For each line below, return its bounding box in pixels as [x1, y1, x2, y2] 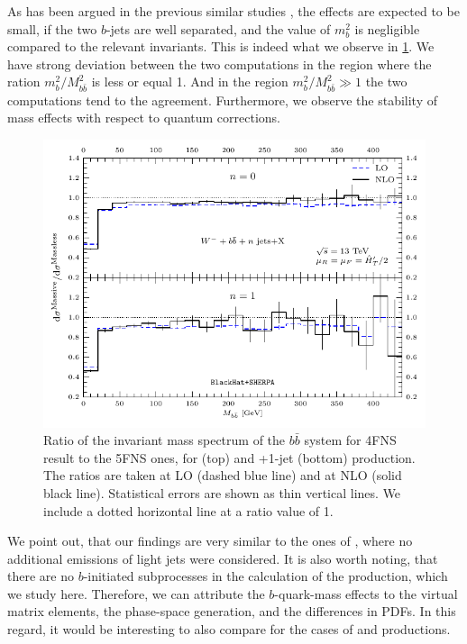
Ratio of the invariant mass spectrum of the [43, 431, 286, 449]
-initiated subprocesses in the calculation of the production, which [83, 567, 448, 585]
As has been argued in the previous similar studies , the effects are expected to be [7, 2, 460, 20]
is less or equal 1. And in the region [91, 72, 288, 91]
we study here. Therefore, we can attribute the [7, 584, 265, 603]
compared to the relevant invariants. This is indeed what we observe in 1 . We [7, 37, 435, 56]
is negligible [354, 19, 420, 38]
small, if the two [7, 19, 97, 38]
